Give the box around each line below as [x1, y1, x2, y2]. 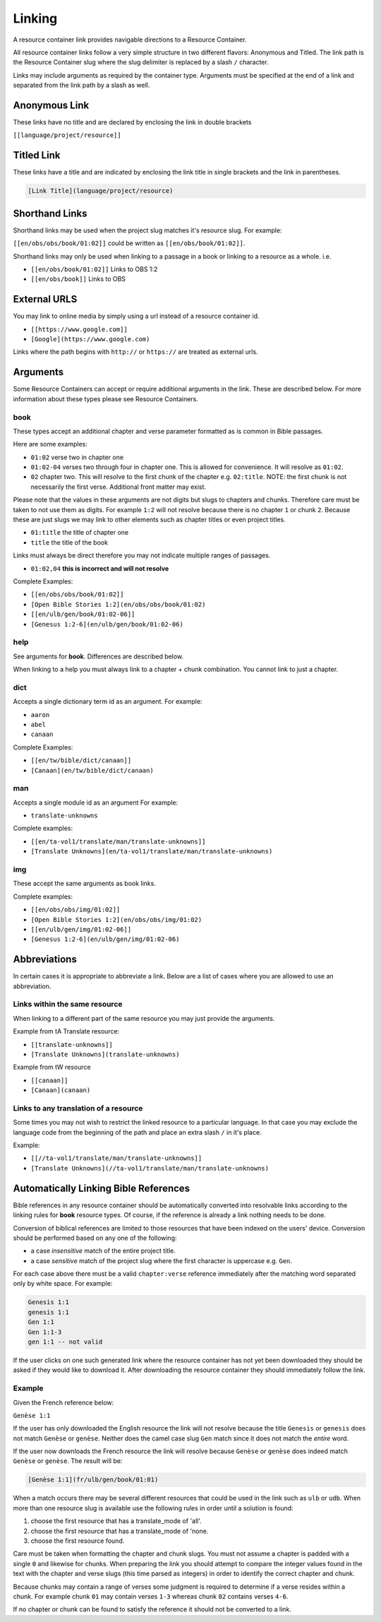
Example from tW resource [13, 1063, 91, 1072]
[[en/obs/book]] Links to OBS [30, 275, 126, 283]
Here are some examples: [13, 440, 88, 449]
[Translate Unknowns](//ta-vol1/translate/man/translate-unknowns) [30, 1164, 270, 1172]
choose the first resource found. [30, 1537, 125, 1545]
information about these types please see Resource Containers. [13, 394, 199, 403]
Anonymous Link [13, 99, 90, 111]
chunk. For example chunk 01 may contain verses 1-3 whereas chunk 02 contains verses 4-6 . [13, 1592, 289, 1600]
